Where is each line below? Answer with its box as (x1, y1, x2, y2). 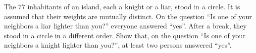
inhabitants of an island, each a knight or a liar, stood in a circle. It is (27, 1, 240, 11)
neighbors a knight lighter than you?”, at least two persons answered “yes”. (4, 40, 232, 50)
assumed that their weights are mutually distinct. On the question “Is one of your (4, 11, 252, 21)
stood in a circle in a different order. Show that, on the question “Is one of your (4, 30, 246, 40)
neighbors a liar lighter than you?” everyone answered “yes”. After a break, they (4, 21, 247, 31)
